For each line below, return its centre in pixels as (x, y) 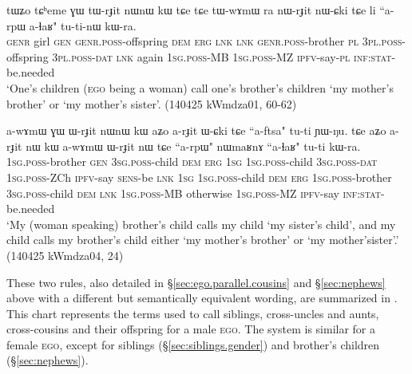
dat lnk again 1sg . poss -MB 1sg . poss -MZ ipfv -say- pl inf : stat (244, 56)
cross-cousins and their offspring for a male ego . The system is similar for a (191, 329)
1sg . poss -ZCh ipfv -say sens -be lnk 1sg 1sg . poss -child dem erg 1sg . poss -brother (199, 177)
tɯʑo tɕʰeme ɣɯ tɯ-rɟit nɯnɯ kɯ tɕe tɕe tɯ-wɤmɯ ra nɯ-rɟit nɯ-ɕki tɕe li (191, 10)
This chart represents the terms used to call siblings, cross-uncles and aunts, (193, 313)
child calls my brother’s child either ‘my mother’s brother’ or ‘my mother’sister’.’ (203, 240)
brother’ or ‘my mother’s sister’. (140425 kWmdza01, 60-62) (152, 103)
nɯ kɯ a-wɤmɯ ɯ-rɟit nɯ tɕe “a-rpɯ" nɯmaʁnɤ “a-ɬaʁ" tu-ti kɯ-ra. (193, 146)
